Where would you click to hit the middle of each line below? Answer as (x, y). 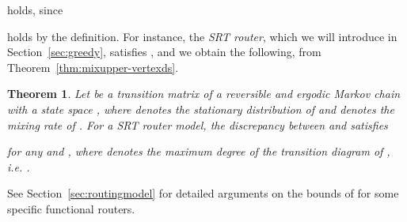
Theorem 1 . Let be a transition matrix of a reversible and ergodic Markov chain (204, 94)
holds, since (35, 9)
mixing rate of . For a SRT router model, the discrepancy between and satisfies (198, 124)
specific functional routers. (71, 208)
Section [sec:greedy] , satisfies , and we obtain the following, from (164, 52)
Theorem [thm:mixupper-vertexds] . (93, 67)
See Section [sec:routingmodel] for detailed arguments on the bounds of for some (203, 193)
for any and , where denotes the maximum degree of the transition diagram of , (199, 151)
